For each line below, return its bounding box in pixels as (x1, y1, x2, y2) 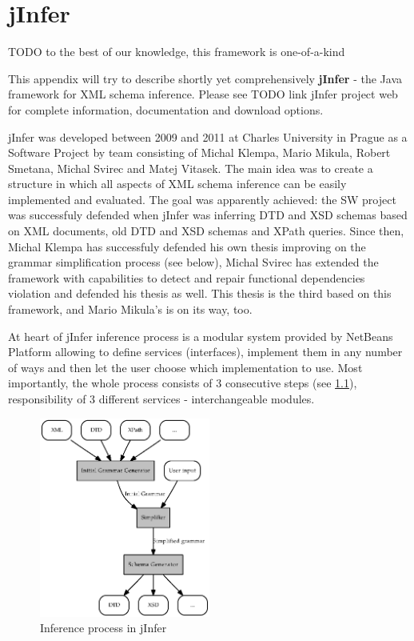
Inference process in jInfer (40, 619, 167, 636)
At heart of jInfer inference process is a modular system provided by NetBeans (8, 327, 393, 344)
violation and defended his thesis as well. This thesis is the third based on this (8, 285, 392, 302)
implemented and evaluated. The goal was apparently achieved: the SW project (8, 190, 396, 207)
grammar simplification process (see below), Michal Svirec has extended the (8, 254, 379, 270)
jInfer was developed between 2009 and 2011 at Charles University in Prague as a (8, 128, 408, 145)
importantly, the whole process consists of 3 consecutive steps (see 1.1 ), (8, 375, 357, 391)
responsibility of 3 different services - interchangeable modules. (8, 391, 315, 407)
